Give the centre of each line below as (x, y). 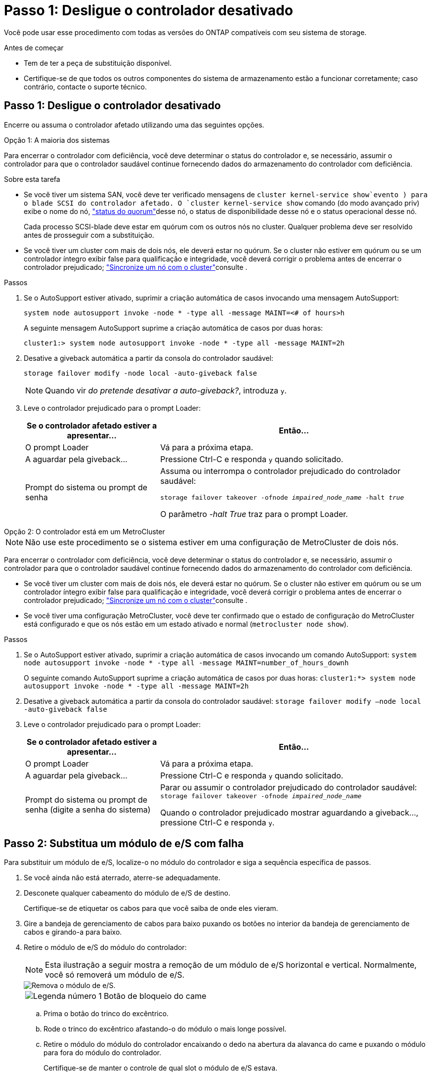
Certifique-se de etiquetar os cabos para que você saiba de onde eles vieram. (151, 908)
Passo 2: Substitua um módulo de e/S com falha (124, 844)
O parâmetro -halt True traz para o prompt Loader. (254, 514)
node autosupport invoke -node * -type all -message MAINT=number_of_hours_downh (186, 663)
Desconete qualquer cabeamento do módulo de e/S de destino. (127, 893)
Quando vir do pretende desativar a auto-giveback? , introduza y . (166, 390)
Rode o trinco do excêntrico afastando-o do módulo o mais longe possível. (165, 1029)
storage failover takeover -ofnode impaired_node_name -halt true (282, 497)
